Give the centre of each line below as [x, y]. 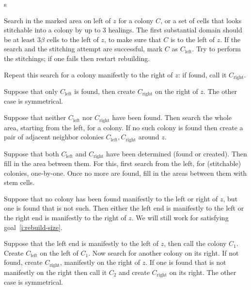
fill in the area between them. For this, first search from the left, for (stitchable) [123, 163]
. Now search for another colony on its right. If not [164, 252]
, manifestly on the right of [100, 262]
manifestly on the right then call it [55, 272]
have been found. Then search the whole [172, 117]
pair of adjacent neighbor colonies [54, 137]
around [149, 137]
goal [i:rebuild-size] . [33, 227]
